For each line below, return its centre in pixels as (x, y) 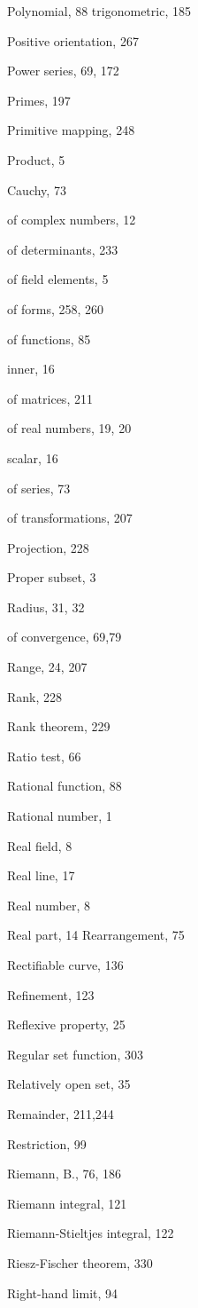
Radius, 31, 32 (46, 607)
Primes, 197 (39, 100)
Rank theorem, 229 (59, 726)
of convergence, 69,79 (65, 637)
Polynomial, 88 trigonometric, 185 (99, 11)
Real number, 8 (49, 905)
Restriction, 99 (47, 1143)
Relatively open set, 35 (69, 1084)
